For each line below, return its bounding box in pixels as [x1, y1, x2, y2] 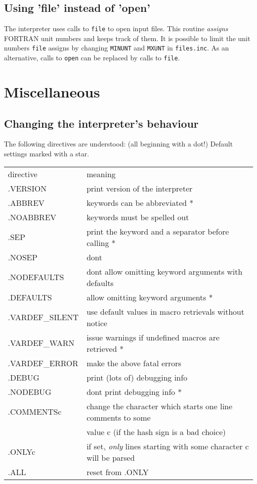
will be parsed [86, 451, 135, 463]
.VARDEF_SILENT [8, 311, 79, 323]
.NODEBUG [8, 386, 51, 397]
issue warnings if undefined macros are [86, 331, 220, 343]
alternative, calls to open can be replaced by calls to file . [4, 52, 180, 63]
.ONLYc [8, 446, 36, 458]
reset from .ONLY [86, 466, 149, 478]
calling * [86, 237, 116, 248]
